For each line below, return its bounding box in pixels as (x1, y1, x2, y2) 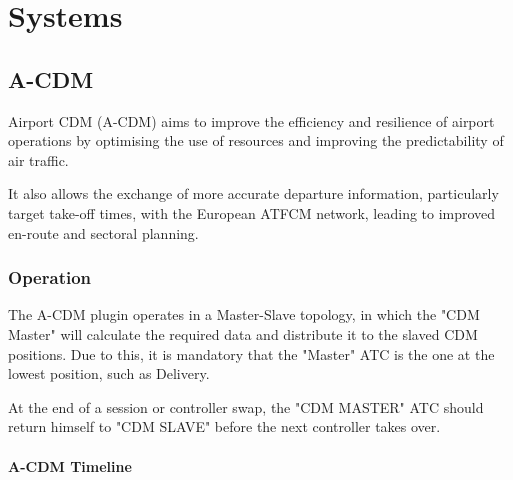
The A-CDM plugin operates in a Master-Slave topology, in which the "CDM (8, 304, 480, 325)
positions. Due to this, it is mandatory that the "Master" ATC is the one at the (8, 343, 495, 364)
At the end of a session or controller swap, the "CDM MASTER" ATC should (8, 396, 484, 417)
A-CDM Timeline (8, 455, 132, 476)
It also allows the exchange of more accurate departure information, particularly (8, 183, 499, 204)
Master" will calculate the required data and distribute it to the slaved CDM (8, 323, 478, 344)
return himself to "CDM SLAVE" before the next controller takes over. (8, 416, 441, 437)
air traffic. (8, 149, 69, 170)
